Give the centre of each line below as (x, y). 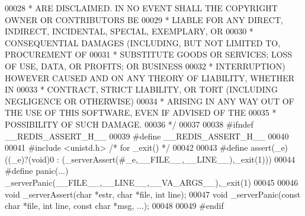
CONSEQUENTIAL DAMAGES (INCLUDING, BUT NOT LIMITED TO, (143, 42)
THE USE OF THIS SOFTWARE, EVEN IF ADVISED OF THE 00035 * (141, 112)
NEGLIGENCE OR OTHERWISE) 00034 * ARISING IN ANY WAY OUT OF (150, 101)
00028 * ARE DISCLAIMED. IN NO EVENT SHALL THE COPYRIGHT (141, 8)
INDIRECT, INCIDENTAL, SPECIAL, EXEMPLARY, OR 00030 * (129, 31)
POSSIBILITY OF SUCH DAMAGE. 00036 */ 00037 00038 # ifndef (129, 124)
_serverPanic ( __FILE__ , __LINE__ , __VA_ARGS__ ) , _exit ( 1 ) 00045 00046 (152, 182)
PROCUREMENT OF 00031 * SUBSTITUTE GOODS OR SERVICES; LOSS (149, 54)
